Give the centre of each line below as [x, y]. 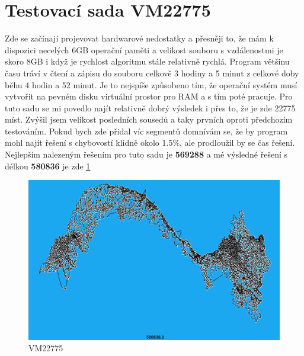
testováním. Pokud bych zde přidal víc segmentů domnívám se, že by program [146, 131]
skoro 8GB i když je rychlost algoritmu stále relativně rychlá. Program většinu [147, 61]
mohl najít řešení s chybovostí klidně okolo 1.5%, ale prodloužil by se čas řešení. [150, 142]
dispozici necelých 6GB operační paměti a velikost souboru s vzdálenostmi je [144, 49]
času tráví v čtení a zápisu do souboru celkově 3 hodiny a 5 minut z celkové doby [152, 73]
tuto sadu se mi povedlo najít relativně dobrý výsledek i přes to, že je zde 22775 [150, 108]
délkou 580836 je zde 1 [48, 166]
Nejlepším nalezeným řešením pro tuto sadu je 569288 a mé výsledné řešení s [146, 154]
